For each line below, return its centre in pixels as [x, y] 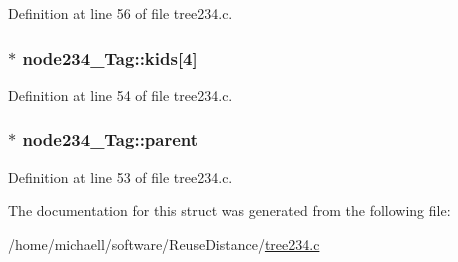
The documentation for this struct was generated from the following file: [229, 210]
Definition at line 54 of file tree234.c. [120, 94]
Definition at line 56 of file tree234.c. [120, 13]
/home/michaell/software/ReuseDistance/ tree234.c [164, 243]
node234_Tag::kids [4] [110, 57]
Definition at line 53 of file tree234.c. [120, 176]
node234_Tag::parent [110, 139]
